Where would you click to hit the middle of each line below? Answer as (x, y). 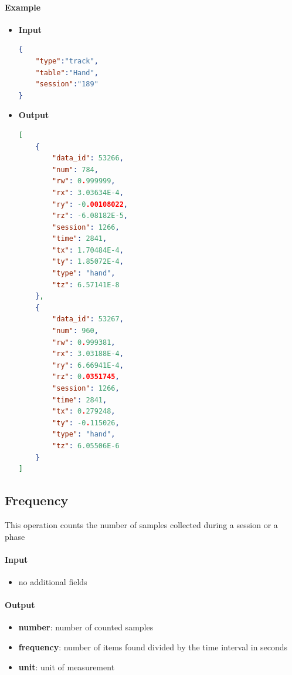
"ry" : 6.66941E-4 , (88, 365)
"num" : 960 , (75, 331)
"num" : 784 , (75, 169)
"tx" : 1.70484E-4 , (88, 250)
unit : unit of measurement (67, 666)
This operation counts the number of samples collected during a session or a (141, 524)
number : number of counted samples (86, 627)
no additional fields (53, 581)
